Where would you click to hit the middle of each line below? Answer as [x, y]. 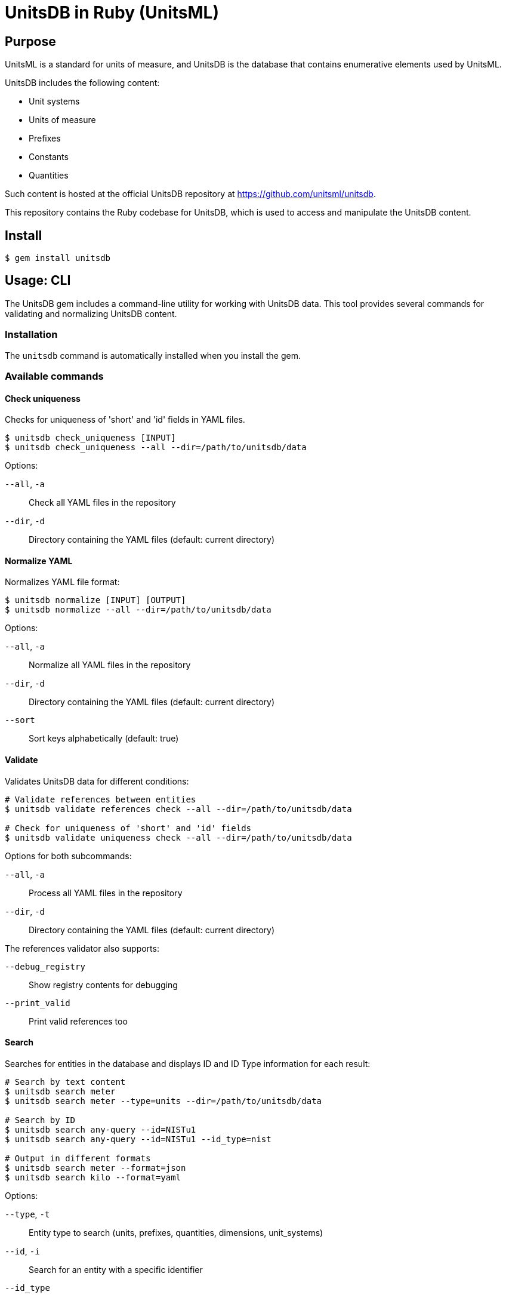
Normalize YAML [39, 561]
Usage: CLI [38, 281]
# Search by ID [40, 1120]
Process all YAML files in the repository [106, 893]
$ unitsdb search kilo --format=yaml [93, 1177]
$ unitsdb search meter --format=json [95, 1168]
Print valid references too [78, 1021]
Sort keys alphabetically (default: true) [104, 739]
